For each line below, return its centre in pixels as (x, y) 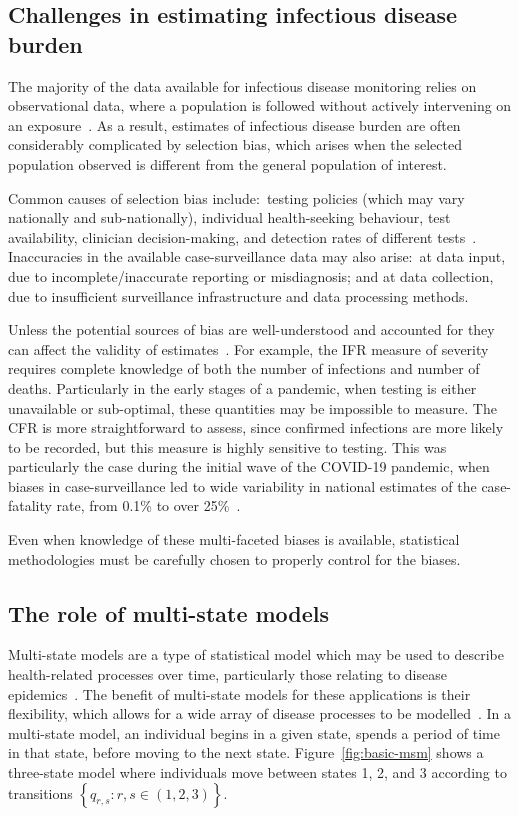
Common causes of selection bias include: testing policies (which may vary (236, 197)
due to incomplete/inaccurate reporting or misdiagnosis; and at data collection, (251, 275)
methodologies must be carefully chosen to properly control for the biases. (234, 558)
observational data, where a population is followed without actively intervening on (260, 105)
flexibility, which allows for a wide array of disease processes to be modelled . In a (260, 713)
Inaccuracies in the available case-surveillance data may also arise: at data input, (257, 256)
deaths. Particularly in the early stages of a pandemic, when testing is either (242, 387)
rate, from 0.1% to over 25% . (148, 505)
